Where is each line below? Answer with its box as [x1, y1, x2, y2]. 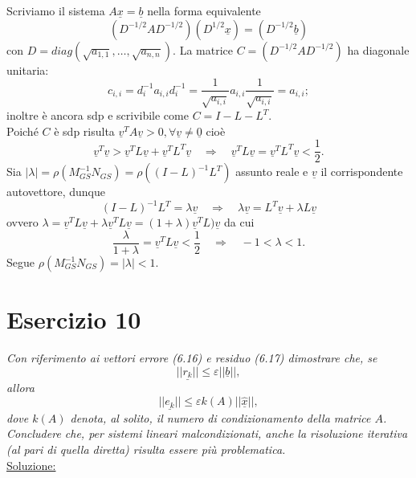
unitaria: [6, 61, 49, 78]
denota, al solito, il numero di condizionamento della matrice [70, 409, 371, 426]
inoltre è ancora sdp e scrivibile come [6, 107, 189, 124]
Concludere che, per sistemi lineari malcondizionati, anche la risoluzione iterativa [6, 425, 408, 442]
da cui [224, 214, 255, 231]
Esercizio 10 [6, 303, 141, 336]
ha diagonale [347, 41, 410, 58]
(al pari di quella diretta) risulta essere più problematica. [6, 441, 286, 458]
